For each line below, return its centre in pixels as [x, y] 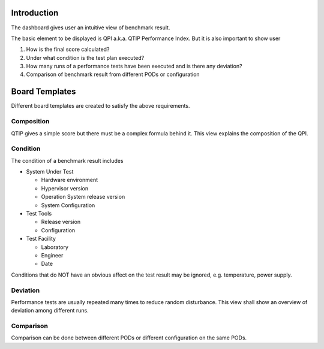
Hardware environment [70, 180]
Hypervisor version [65, 188]
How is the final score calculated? [68, 49]
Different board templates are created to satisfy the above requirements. [100, 106]
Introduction [35, 13]
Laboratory [55, 247]
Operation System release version [83, 197]
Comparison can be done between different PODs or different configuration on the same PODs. [129, 338]
